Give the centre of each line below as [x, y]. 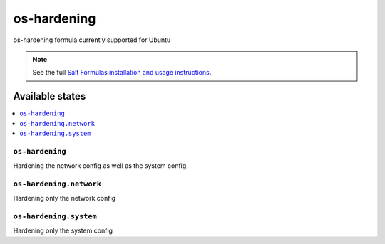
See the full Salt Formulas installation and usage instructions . [122, 73]
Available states [50, 96]
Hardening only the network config [65, 198]
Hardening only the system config [63, 230]
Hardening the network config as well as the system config [100, 166]
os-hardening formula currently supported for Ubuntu [92, 40]
